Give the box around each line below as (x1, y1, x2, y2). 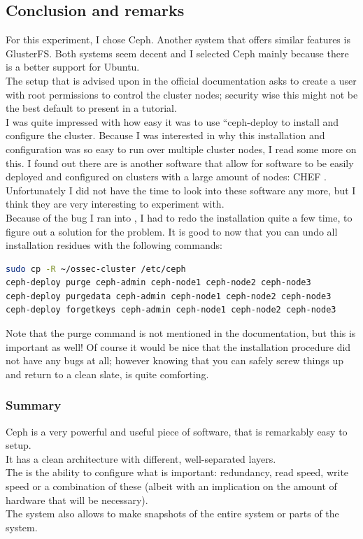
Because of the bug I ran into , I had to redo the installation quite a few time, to (6, 210, 353, 224)
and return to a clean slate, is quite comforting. (6, 366, 209, 381)
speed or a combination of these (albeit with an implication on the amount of (6, 479, 337, 494)
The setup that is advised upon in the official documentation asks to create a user (6, 73, 357, 87)
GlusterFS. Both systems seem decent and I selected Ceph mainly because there (6, 45, 349, 60)
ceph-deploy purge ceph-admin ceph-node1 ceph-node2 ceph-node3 (6, 278, 311, 288)
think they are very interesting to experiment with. (6, 196, 225, 211)
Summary (6, 396, 62, 414)
